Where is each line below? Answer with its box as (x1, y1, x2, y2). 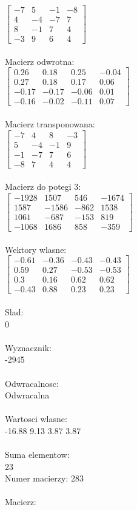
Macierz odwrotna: (5, 55, 75, 67)
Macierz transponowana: (5, 118, 95, 130)
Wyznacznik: (5, 341, 52, 354)
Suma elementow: (5, 448, 70, 461)
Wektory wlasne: (5, 243, 67, 255)
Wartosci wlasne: (5, 412, 67, 425)
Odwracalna (5, 389, 50, 401)
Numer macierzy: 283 (5, 472, 84, 485)
